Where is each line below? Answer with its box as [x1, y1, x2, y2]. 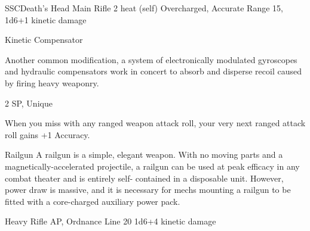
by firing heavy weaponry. [5, 76, 99, 89]
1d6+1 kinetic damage [5, 13, 87, 26]
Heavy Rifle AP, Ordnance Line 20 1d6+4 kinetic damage [5, 215, 216, 227]
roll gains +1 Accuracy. [5, 128, 90, 141]
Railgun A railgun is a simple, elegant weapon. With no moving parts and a [5, 148, 283, 161]
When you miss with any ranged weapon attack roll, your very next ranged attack [5, 117, 306, 129]
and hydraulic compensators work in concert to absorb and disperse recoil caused [5, 65, 302, 77]
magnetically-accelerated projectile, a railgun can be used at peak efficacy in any [5, 160, 300, 172]
